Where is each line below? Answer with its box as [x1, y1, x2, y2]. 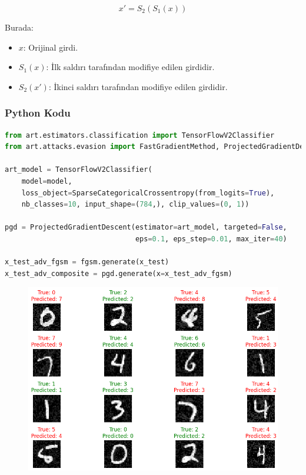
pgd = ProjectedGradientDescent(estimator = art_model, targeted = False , [5, 223, 287, 232]
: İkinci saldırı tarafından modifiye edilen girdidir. [48, 80, 228, 92]
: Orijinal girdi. [23, 41, 78, 53]
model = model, [21, 177, 72, 185]
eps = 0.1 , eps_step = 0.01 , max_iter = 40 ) [135, 234, 287, 243]
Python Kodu [5, 105, 71, 120]
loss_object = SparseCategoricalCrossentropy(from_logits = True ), [21, 188, 275, 197]
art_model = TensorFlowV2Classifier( [5, 165, 152, 174]
